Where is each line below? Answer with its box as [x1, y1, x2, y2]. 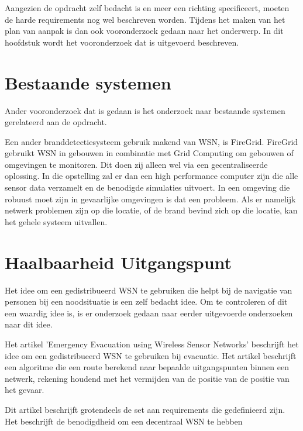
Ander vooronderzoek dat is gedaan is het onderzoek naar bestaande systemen [5, 104, 285, 116]
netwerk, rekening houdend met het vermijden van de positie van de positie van [5, 372, 290, 384]
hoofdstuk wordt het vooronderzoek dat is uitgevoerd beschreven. [5, 36, 239, 48]
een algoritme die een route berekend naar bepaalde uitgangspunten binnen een [5, 361, 289, 373]
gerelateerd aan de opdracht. [5, 116, 107, 128]
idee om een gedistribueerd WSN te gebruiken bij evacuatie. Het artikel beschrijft [5, 349, 297, 361]
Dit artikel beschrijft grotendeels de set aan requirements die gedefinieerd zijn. [5, 403, 285, 415]
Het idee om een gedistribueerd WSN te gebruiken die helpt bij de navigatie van [5, 284, 292, 296]
